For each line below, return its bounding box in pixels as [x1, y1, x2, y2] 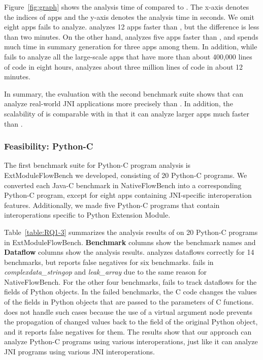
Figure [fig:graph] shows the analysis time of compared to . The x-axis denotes [4, 2, 249, 12]
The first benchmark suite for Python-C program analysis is [4, 160, 191, 170]
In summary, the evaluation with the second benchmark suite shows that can [4, 88, 244, 99]
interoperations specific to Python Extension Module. [4, 209, 171, 220]
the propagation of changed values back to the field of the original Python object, [4, 316, 258, 327]
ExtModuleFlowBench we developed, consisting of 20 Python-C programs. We [4, 169, 247, 180]
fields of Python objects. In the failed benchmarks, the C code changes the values [4, 286, 257, 297]
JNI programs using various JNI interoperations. [4, 346, 155, 357]
